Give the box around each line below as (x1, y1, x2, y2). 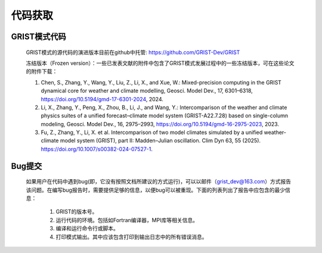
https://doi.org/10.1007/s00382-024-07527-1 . (41, 145, 153, 152)
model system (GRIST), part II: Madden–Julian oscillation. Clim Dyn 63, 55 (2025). (60, 137, 261, 144)
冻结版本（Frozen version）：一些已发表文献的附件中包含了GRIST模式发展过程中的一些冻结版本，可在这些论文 (26, 60, 295, 67)
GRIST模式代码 (11, 32, 67, 42)
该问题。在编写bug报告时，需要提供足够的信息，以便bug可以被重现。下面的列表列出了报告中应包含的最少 (26, 186, 286, 193)
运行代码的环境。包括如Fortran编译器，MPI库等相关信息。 (55, 216, 198, 223)
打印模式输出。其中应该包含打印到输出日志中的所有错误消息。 (55, 233, 208, 240)
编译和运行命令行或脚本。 (55, 225, 119, 232)
